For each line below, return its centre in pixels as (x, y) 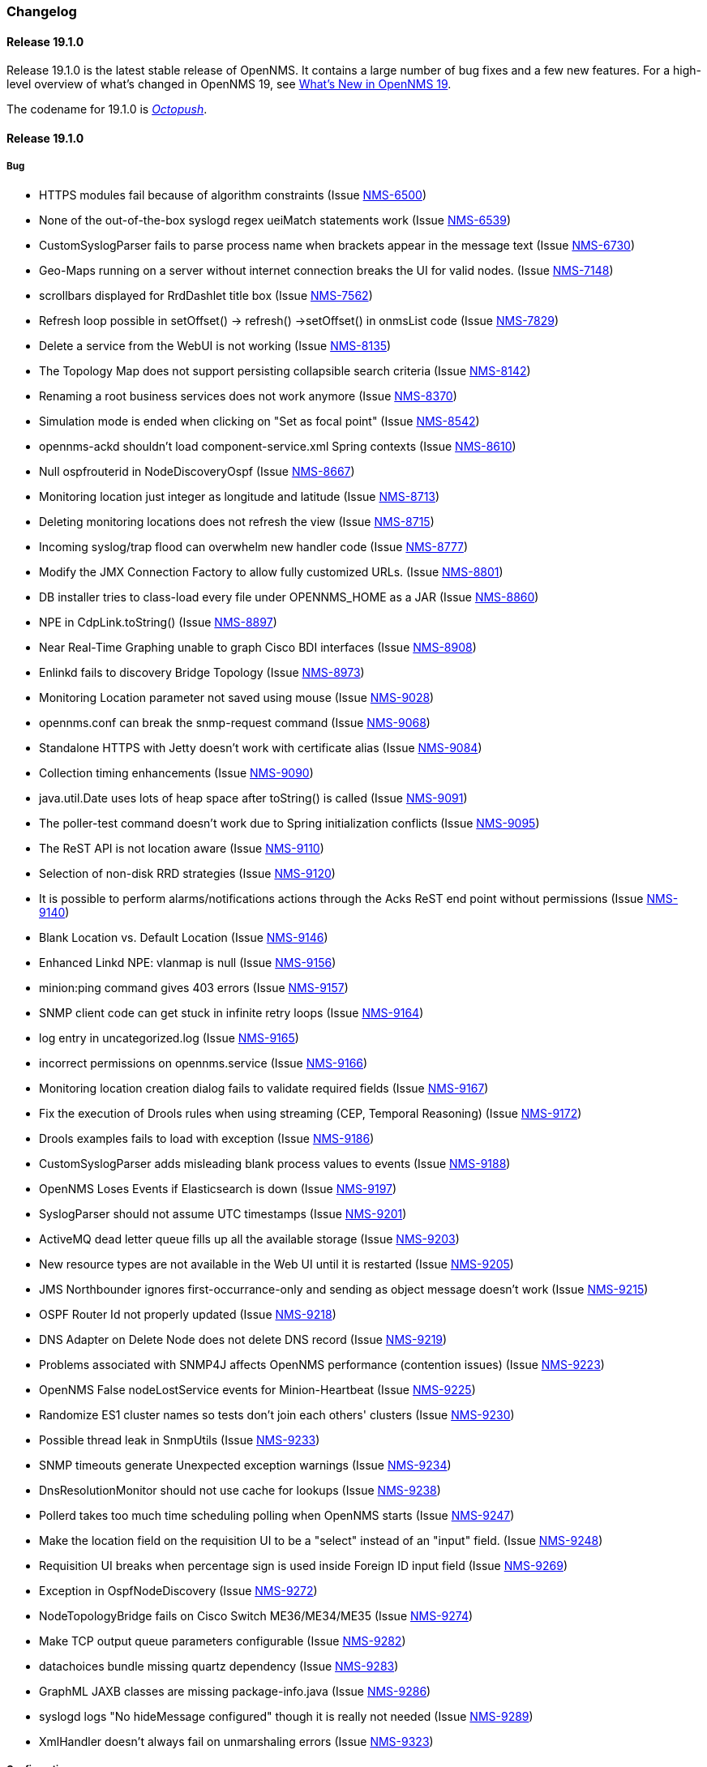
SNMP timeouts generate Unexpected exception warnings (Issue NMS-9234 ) (245, 1465)
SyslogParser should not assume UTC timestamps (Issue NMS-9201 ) (223, 1213)
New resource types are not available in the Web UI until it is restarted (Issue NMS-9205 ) (276, 1264)
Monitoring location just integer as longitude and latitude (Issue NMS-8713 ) (240, 496)
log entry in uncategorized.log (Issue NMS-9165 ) (169, 1038)
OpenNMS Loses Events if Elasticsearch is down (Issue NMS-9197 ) (218, 1188)
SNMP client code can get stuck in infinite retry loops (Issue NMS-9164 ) (231, 1012)
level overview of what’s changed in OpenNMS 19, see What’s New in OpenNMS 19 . (229, 84)
